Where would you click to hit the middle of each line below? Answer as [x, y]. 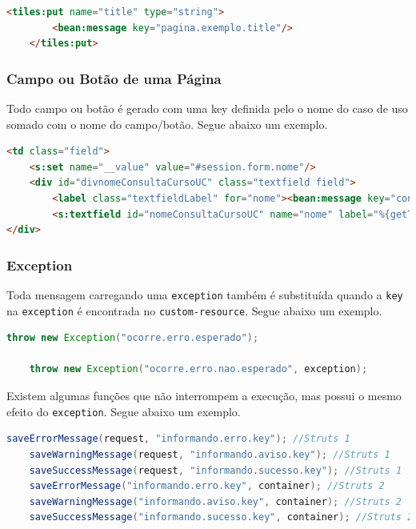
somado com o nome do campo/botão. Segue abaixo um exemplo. [167, 124]
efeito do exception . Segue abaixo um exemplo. [124, 411]
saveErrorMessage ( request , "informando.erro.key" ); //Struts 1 [178, 439]
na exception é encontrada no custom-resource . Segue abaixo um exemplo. [194, 310]
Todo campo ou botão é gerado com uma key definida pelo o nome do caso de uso [207, 108]
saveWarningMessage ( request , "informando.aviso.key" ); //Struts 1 [210, 454]
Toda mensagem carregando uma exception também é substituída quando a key [205, 294]
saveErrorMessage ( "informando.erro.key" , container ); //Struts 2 [207, 486]
